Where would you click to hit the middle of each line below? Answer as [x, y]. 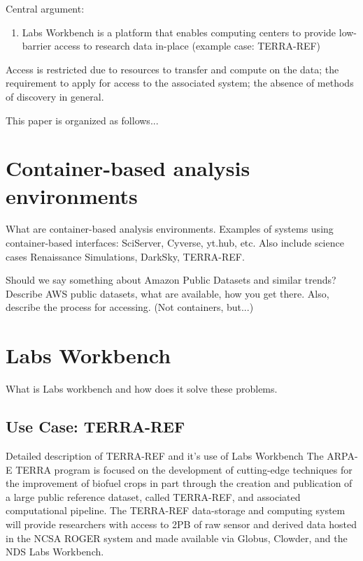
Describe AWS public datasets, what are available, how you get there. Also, [168, 293]
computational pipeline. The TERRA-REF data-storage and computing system [176, 510]
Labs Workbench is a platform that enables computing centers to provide [179, 32]
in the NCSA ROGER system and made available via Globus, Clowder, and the [177, 538]
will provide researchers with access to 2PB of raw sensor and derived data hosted [181, 524]
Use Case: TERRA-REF [95, 427]
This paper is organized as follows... [82, 120]
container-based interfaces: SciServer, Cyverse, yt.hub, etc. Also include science [175, 243]
